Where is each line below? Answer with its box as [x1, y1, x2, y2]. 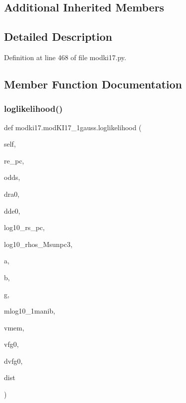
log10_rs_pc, [4, 222, 45, 233]
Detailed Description [4, 29, 113, 44]
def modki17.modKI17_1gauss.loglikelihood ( [4, 122, 142, 132]
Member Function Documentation [4, 76, 183, 91]
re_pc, [4, 155, 24, 165]
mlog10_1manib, [4, 306, 56, 316]
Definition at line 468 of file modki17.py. [4, 52, 126, 62]
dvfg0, [4, 355, 23, 366]
